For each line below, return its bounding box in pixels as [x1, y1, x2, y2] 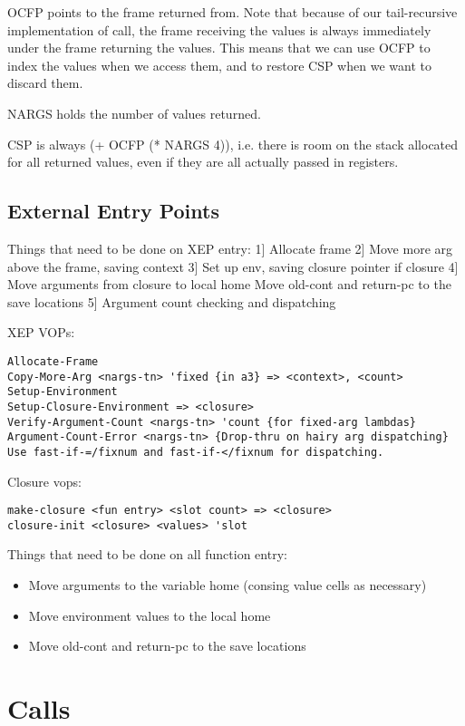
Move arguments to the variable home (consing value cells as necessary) [28, 576, 427, 595]
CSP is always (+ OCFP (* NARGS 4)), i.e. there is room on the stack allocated [7, 134, 459, 153]
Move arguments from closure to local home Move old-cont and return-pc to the [7, 275, 451, 294]
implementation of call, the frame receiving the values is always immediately [7, 20, 431, 39]
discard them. [7, 73, 83, 92]
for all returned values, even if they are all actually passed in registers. [7, 152, 399, 171]
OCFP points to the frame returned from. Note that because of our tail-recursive [7, 3, 458, 21]
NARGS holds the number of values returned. [7, 103, 261, 122]
